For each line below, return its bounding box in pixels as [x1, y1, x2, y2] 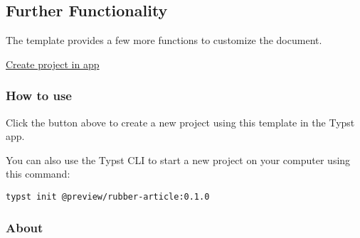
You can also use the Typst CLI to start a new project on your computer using [6, 152, 351, 167]
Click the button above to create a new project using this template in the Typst [6, 114, 355, 129]
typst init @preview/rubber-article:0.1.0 [6, 191, 210, 202]
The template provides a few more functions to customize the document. [6, 33, 322, 48]
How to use [6, 87, 72, 104]
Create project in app [6, 56, 100, 71]
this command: [6, 166, 70, 181]
